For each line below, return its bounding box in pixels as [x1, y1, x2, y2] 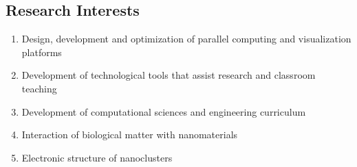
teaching [21, 81, 57, 95]
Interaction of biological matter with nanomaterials [21, 127, 238, 142]
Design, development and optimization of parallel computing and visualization [21, 31, 351, 46]
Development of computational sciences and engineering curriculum [21, 104, 306, 118]
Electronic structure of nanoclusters [21, 150, 173, 164]
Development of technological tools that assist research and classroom [21, 68, 316, 82]
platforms [21, 44, 62, 59]
